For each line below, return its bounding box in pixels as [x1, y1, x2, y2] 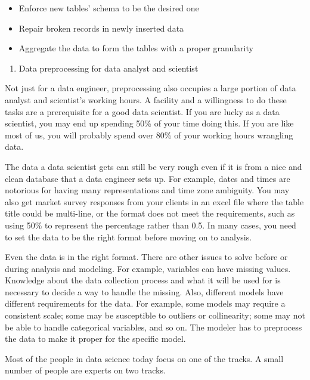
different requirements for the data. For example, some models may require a [5, 297, 286, 310]
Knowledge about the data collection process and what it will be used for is [5, 274, 281, 286]
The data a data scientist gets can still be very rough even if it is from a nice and [5, 160, 302, 172]
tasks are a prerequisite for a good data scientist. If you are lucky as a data [5, 105, 280, 118]
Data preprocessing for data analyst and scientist [18, 61, 199, 74]
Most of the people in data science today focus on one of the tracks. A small [5, 352, 284, 364]
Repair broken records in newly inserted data [18, 21, 184, 34]
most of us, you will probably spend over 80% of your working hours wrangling [5, 128, 293, 141]
